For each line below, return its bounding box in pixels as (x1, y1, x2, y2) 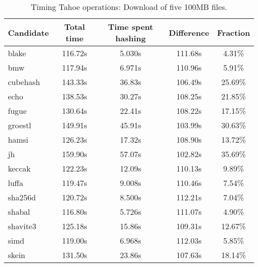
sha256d (8, 191, 36, 203)
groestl (8, 119, 31, 131)
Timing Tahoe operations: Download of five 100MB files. (31, 1, 227, 12)
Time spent (108, 21, 153, 32)
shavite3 (8, 220, 36, 232)
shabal (8, 206, 30, 217)
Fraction (217, 26, 250, 38)
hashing (115, 32, 146, 44)
